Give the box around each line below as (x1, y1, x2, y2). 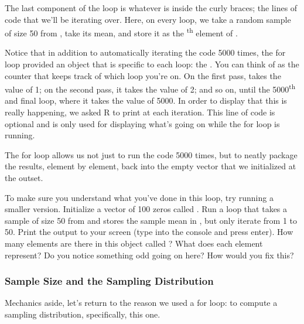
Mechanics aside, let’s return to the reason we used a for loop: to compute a (5, 296, 278, 309)
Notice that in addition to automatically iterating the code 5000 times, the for (5, 46, 286, 59)
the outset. (5, 172, 43, 184)
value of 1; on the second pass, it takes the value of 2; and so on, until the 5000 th (5, 81, 296, 95)
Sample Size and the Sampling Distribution (5, 274, 214, 288)
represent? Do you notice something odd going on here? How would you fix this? (5, 248, 294, 261)
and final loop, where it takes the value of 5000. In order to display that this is (5, 94, 287, 107)
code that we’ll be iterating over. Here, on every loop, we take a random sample (5, 13, 291, 25)
